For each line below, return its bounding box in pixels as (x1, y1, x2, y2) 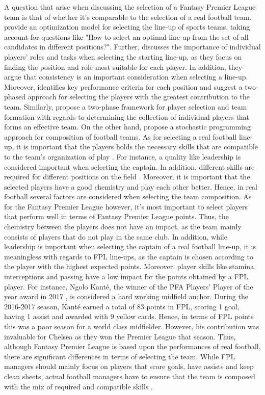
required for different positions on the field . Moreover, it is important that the (4, 171, 250, 182)
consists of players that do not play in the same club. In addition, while (4, 231, 227, 242)
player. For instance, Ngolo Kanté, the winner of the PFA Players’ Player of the (4, 281, 253, 292)
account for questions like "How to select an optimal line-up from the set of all (4, 31, 249, 42)
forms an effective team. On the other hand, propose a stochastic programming (4, 121, 251, 132)
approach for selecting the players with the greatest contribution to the (28, 91, 250, 102)
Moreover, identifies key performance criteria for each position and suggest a (4, 81, 243, 92)
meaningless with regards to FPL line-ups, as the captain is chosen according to (4, 251, 253, 261)
